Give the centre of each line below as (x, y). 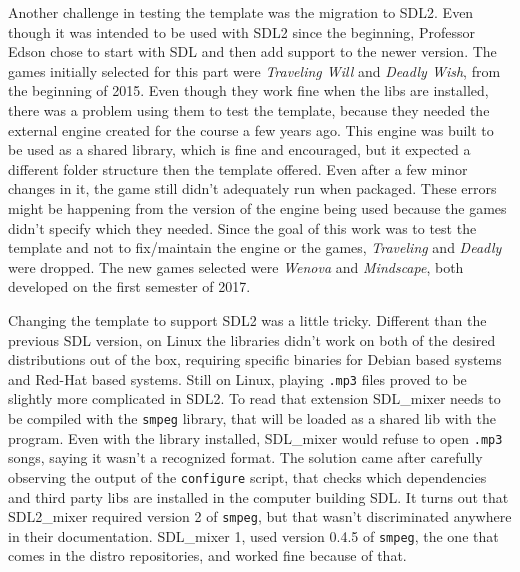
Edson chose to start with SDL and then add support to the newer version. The (252, 51)
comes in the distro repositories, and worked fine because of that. (207, 555)
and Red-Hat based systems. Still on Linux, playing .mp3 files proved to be (237, 378)
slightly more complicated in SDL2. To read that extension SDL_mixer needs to (254, 398)
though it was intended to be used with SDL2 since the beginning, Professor (241, 31)
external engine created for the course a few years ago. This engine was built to (251, 129)
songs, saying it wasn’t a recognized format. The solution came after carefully (245, 457)
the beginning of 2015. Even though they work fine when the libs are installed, (248, 90)
